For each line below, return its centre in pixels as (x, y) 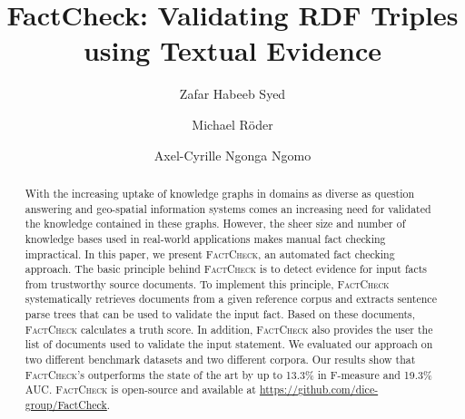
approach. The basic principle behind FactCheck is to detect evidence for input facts (226, 269)
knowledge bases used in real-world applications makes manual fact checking (205, 238)
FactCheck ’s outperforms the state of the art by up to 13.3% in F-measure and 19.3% (228, 374)
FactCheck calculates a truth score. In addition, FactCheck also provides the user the (229, 329)
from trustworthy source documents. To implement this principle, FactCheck (207, 283)
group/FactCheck (66, 405)
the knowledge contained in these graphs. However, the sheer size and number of (215, 224)
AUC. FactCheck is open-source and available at (140, 390)
